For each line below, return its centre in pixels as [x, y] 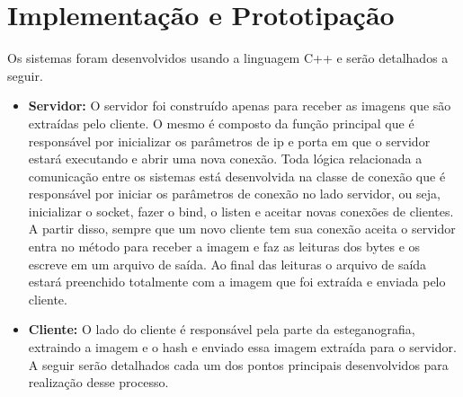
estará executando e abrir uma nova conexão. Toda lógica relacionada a [225, 159]
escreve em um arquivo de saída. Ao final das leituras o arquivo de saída [227, 264]
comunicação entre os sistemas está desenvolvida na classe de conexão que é [237, 176]
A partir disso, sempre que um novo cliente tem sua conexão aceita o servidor [242, 229]
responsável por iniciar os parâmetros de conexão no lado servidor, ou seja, [234, 194]
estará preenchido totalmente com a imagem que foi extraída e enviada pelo [237, 282]
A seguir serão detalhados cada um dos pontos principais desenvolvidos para [238, 364]
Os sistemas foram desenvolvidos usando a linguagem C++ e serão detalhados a [228, 58]
